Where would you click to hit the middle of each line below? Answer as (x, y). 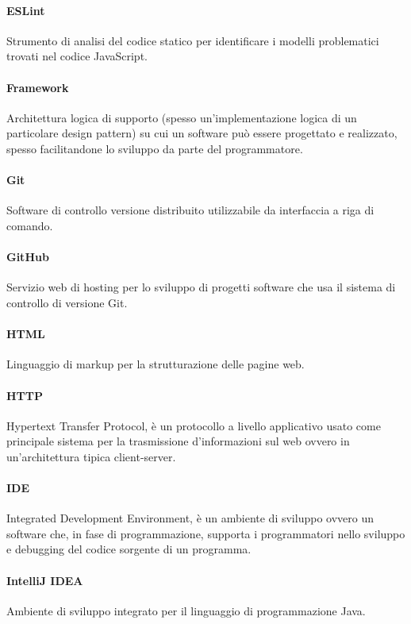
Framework (38, 87)
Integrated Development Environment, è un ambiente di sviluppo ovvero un (190, 518)
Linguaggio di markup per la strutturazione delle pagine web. (156, 364)
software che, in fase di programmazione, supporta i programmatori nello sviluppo (206, 533)
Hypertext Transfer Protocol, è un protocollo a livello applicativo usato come (194, 425)
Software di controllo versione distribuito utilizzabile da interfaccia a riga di (190, 210)
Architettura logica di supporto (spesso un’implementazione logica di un (182, 117)
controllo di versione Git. (67, 302)
